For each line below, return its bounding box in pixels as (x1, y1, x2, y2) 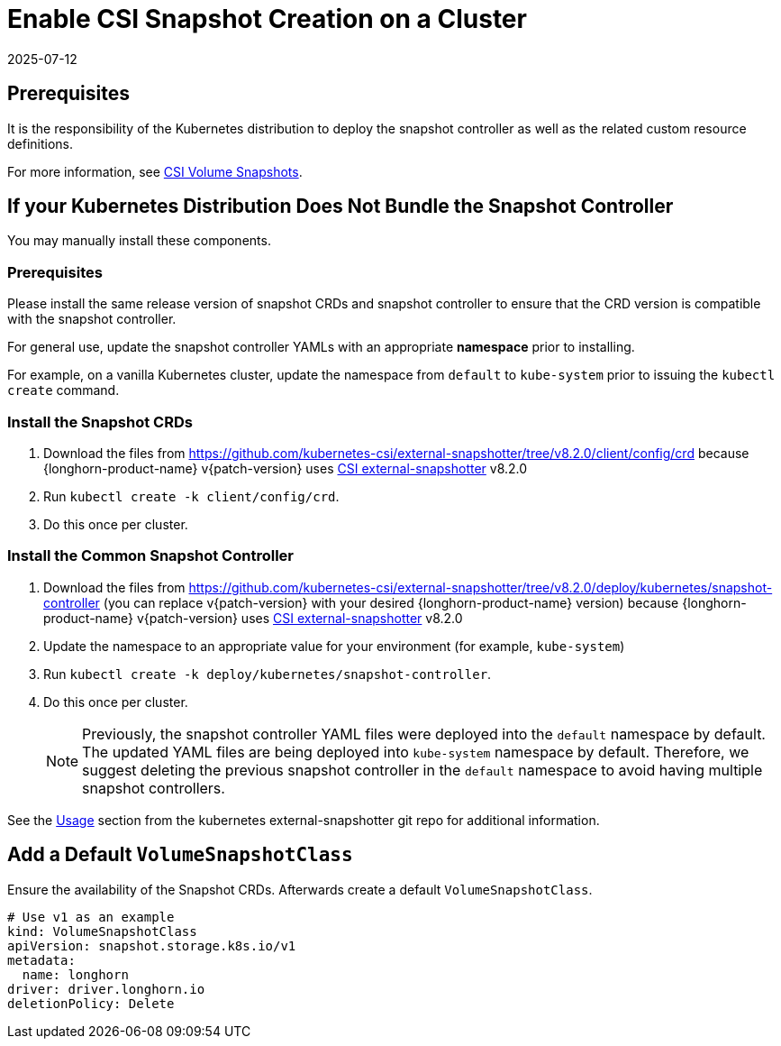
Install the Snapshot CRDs (7, 412, 193, 431)
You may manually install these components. (7, 233, 271, 249)
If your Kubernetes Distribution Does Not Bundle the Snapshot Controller (7, 195, 674, 218)
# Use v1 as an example (7, 909, 175, 924)
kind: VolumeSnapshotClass (7, 923, 197, 939)
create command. (7, 382, 120, 399)
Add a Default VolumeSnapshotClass (7, 843, 353, 867)
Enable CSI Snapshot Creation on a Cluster (7, 4, 527, 34)
